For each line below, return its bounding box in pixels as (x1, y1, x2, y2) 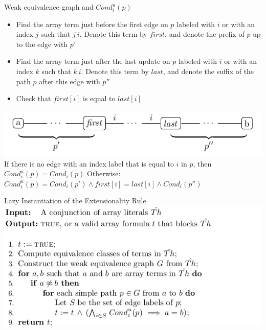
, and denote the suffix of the (163, 65, 254, 76)
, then (193, 158, 212, 169)
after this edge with (39, 76, 100, 86)
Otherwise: (86, 168, 121, 179)
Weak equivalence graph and (4, 2, 94, 12)
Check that (16, 93, 51, 104)
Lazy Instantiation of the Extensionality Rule (4, 195, 146, 206)
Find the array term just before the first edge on (16, 18, 168, 29)
